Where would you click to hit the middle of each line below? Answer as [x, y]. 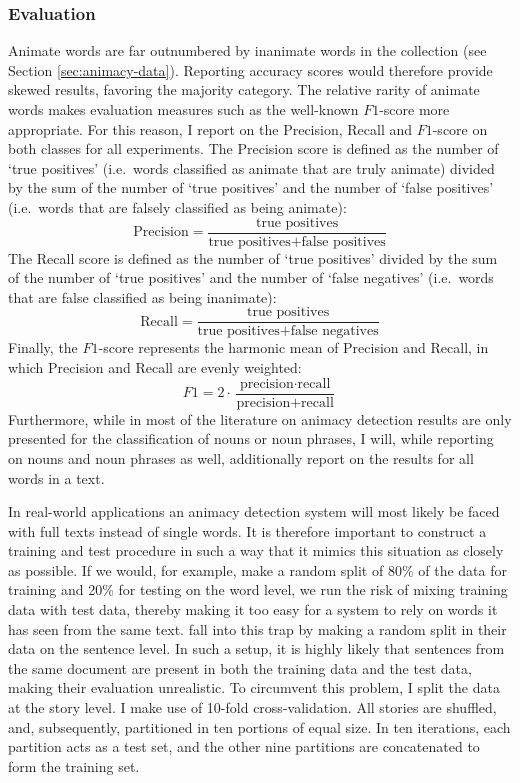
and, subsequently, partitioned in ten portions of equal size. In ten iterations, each [259, 726]
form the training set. [74, 765]
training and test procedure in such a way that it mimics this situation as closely [256, 550]
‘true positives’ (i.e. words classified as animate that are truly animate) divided [251, 167]
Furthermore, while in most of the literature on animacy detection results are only [260, 418]
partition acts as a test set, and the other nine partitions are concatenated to [244, 746]
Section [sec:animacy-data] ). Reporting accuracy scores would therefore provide [250, 69]
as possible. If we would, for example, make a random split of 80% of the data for [257, 569]
